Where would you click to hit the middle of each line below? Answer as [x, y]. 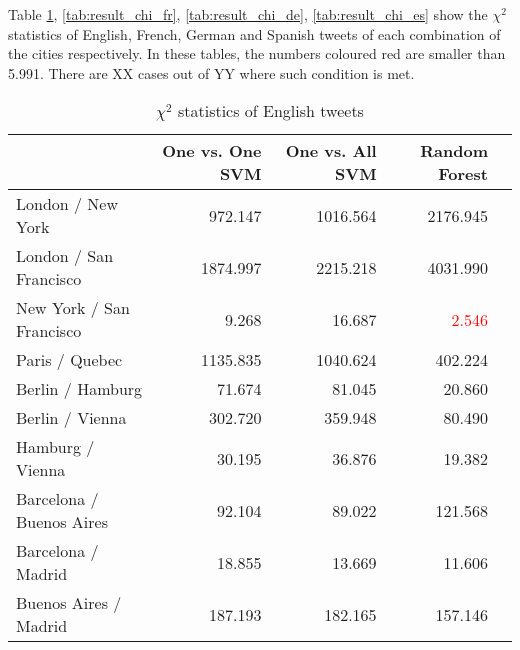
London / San [65, 256]
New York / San [73, 308]
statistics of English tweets [270, 111]
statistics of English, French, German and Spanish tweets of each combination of [254, 33]
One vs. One [212, 151]
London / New [67, 204]
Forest [463, 174]
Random [454, 151]
